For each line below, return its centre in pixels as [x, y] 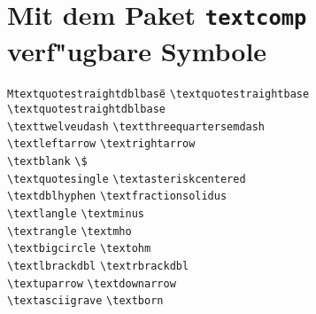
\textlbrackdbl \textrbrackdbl [98, 266]
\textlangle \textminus [76, 214]
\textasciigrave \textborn [85, 301]
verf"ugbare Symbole [137, 50]
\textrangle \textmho [69, 231]
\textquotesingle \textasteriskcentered [127, 179]
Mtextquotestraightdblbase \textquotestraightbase [158, 94]
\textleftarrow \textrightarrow [101, 144]
